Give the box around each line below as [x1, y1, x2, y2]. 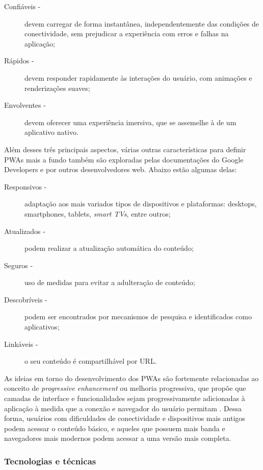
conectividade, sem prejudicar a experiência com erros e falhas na [24, 28, 229, 39]
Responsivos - [4, 181, 47, 192]
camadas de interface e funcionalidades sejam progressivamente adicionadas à [4, 393, 245, 404]
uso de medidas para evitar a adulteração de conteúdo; [24, 277, 195, 288]
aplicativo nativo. [24, 127, 78, 137]
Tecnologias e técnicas [4, 454, 96, 467]
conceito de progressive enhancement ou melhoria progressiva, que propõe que [4, 383, 246, 393]
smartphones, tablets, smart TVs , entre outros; [24, 208, 171, 219]
